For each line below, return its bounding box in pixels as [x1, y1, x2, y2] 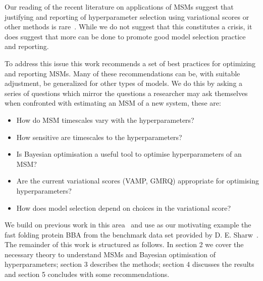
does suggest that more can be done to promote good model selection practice [5, 31, 246, 41]
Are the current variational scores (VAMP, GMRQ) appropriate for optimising [16, 175, 259, 186]
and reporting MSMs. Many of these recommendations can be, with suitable [5, 68, 240, 78]
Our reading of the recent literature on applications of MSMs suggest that [5, 2, 234, 12]
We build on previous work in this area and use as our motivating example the [5, 219, 251, 230]
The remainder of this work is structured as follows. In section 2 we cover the [5, 239, 244, 250]
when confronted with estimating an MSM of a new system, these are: [5, 98, 221, 108]
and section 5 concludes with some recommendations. [5, 269, 170, 279]
